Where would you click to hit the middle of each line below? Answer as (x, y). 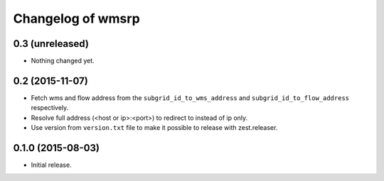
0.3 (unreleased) (51, 44)
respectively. (50, 108)
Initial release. (51, 165)
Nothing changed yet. (63, 61)
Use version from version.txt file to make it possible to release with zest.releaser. (154, 128)
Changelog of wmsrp (76, 18)
